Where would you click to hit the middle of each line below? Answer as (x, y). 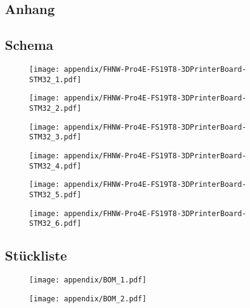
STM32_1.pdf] (55, 79)
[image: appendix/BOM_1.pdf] (88, 280)
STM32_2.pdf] (55, 108)
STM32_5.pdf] (55, 194)
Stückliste (36, 255)
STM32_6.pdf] (55, 224)
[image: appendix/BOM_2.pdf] (88, 299)
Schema (29, 45)
